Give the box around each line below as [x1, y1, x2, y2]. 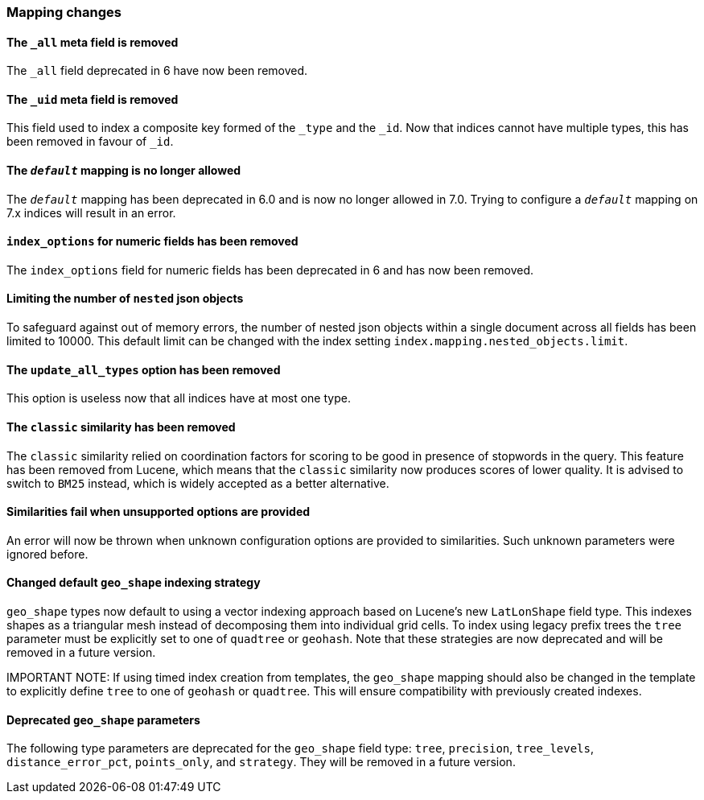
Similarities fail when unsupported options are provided [6, 505, 311, 519]
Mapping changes [6, 4, 121, 20]
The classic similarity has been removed [6, 419, 236, 434]
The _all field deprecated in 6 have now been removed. [6, 64, 308, 78]
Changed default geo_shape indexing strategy [6, 575, 261, 590]
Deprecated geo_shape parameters [6, 712, 200, 727]
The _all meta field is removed [6, 35, 179, 49]
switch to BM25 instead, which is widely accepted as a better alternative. [6, 476, 389, 490]
